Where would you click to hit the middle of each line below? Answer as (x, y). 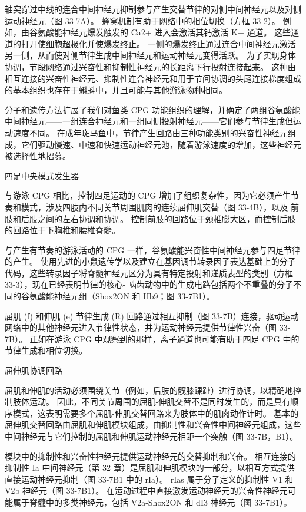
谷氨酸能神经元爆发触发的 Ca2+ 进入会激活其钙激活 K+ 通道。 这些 (160, 32)
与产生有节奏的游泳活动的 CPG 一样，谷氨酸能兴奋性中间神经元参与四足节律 (152, 250)
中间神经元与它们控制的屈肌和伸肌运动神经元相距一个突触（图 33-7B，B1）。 (152, 436)
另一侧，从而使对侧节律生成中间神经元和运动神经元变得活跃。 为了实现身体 (150, 55)
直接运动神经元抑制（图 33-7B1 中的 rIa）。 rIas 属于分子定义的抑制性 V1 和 (149, 479)
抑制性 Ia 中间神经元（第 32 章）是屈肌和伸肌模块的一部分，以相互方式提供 (150, 468)
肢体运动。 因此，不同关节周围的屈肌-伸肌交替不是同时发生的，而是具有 (152, 402)
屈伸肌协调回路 (34, 370)
